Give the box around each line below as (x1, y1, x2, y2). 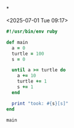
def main (6, 39, 28, 45)
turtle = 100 (11, 51, 45, 57)
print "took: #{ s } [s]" (11, 100, 69, 106)
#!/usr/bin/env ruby (6, 28, 58, 34)
